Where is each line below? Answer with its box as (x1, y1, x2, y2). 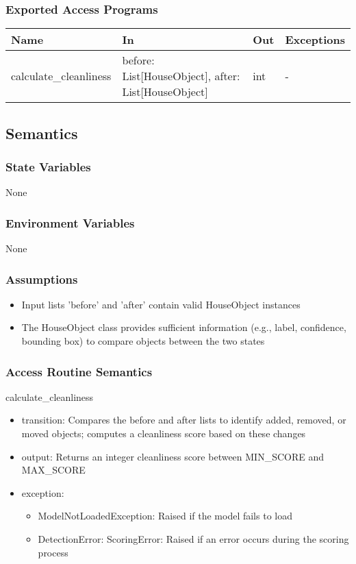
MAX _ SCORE (21, 463, 86, 477)
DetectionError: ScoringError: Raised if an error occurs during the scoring (38, 532, 349, 545)
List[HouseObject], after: (122, 68, 240, 84)
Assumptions (5, 270, 78, 287)
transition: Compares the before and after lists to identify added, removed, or (21, 413, 346, 427)
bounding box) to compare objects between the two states (21, 334, 265, 348)
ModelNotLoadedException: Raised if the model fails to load (38, 508, 292, 523)
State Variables (5, 158, 91, 175)
